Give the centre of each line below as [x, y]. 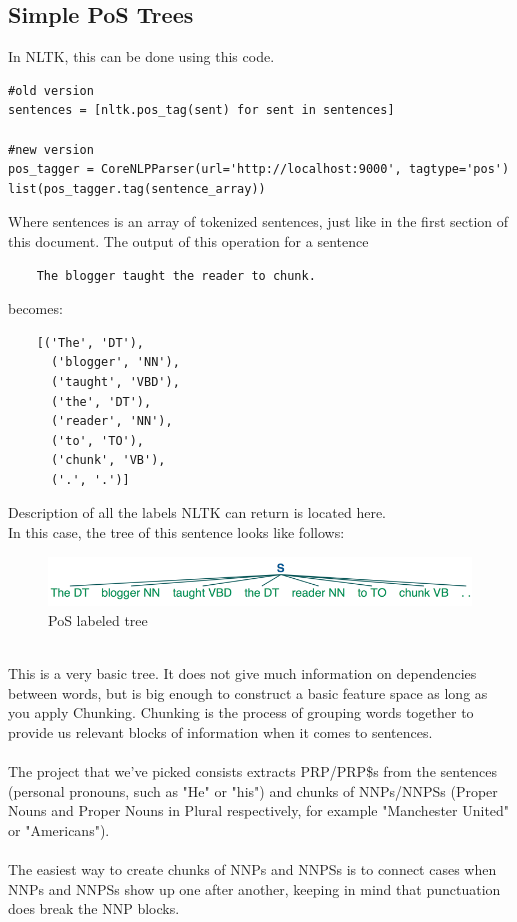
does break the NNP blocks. [94, 908]
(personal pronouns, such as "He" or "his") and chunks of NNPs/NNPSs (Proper [253, 790]
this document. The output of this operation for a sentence [188, 240]
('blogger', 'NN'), [115, 362]
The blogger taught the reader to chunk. [176, 275]
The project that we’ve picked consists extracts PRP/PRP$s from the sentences [253, 771]
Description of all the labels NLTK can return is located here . [197, 512]
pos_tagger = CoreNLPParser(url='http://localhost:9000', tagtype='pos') [259, 169]
